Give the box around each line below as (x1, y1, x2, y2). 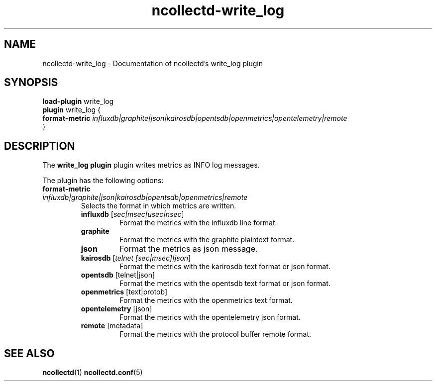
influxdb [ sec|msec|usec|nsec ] (81, 210, 184, 219)
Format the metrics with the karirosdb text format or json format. (119, 262, 330, 271)
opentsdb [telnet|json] (81, 271, 155, 280)
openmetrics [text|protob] (81, 288, 168, 296)
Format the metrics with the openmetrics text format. (119, 296, 293, 305)
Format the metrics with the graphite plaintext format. (119, 235, 295, 244)
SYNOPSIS (4, 76, 58, 89)
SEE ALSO (4, 347, 55, 360)
